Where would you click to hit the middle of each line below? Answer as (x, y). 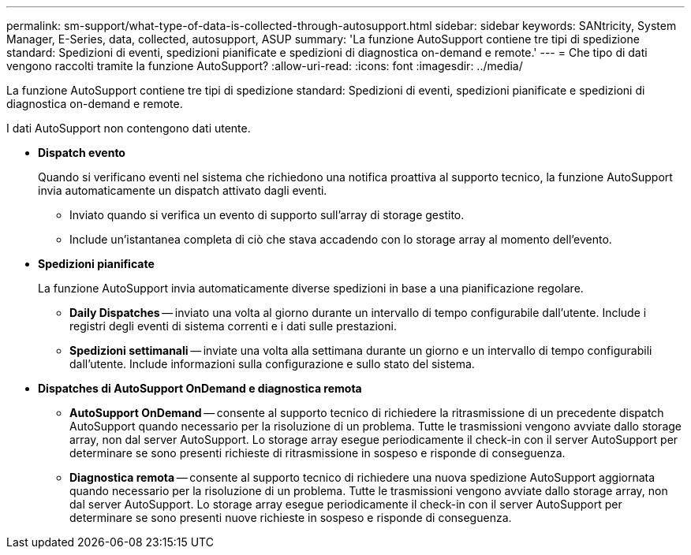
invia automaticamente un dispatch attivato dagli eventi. (183, 190)
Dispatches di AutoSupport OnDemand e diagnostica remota (200, 388)
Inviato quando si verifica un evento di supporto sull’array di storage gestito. (267, 215)
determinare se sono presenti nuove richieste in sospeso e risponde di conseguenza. (291, 518)
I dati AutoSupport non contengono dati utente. (129, 128)
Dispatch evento (82, 153)
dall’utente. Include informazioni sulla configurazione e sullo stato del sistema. (272, 364)
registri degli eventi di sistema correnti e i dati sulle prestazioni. (233, 326)
